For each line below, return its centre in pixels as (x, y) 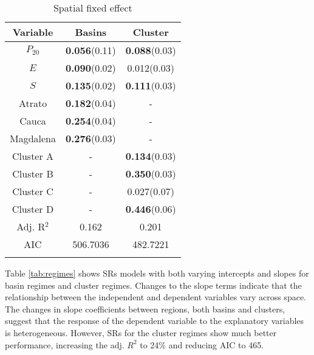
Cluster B (33, 174)
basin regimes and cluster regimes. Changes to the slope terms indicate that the (153, 285)
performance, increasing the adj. (65, 344)
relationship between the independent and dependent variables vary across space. (155, 297)
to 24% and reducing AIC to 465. (202, 344)
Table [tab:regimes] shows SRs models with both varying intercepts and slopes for (157, 273)
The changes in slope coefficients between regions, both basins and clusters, (145, 308)
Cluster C (33, 191)
